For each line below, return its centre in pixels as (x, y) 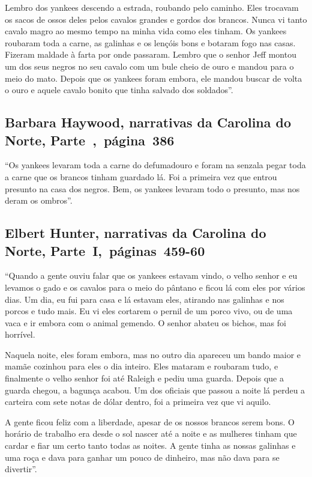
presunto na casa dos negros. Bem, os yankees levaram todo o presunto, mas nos (152, 188)
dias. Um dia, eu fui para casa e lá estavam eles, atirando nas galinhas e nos (145, 299)
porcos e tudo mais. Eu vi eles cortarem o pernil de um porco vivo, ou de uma (149, 311)
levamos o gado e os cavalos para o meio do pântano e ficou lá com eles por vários (155, 287)
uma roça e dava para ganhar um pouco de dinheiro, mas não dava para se (142, 457)
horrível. (20, 334)
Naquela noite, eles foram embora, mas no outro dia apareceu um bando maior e (153, 354)
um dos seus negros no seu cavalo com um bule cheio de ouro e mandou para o (149, 66)
